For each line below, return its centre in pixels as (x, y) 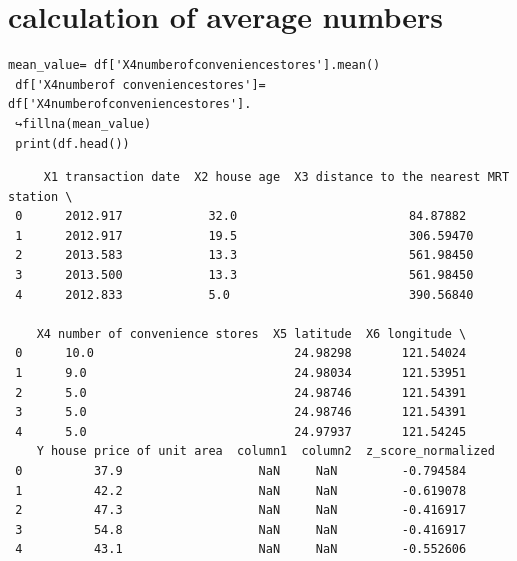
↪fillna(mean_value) (83, 123)
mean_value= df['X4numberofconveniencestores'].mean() (194, 65)
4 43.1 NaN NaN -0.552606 (241, 549)
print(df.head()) (72, 143)
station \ (40, 196)
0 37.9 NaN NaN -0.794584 (241, 471)
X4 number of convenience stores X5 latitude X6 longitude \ (251, 333)
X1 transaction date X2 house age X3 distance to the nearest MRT (276, 177)
